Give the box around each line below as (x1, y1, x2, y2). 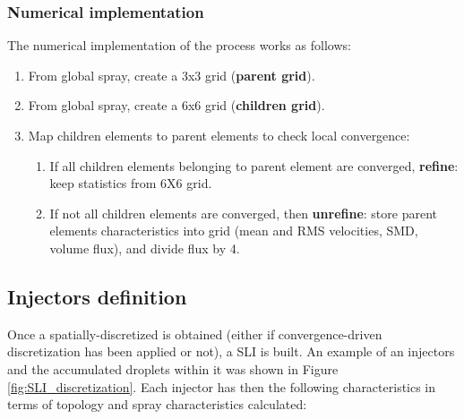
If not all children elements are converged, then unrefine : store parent (49, 203, 438, 222)
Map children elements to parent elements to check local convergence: (28, 126, 410, 144)
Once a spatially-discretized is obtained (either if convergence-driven (7, 324, 382, 343)
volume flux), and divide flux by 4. (49, 238, 240, 257)
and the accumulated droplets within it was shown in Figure (7, 359, 339, 378)
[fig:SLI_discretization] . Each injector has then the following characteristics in (7, 377, 436, 396)
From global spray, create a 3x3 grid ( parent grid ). (28, 65, 315, 84)
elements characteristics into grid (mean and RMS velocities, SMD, (49, 221, 418, 240)
